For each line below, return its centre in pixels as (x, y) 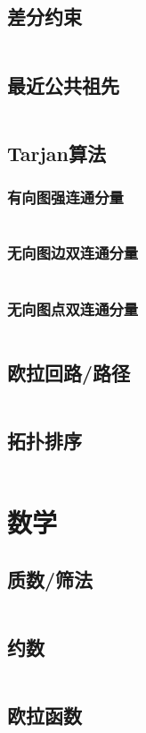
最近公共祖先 (63, 85)
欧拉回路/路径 (69, 373)
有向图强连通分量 (65, 197)
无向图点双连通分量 (73, 308)
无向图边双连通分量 (73, 253)
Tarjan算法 (57, 153)
